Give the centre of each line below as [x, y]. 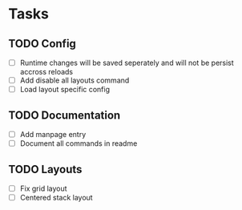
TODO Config [42, 44]
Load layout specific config [65, 90]
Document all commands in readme [79, 143]
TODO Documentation [65, 115]
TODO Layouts [45, 169]
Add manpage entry [53, 134]
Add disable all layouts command [75, 80]
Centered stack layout [56, 198]
